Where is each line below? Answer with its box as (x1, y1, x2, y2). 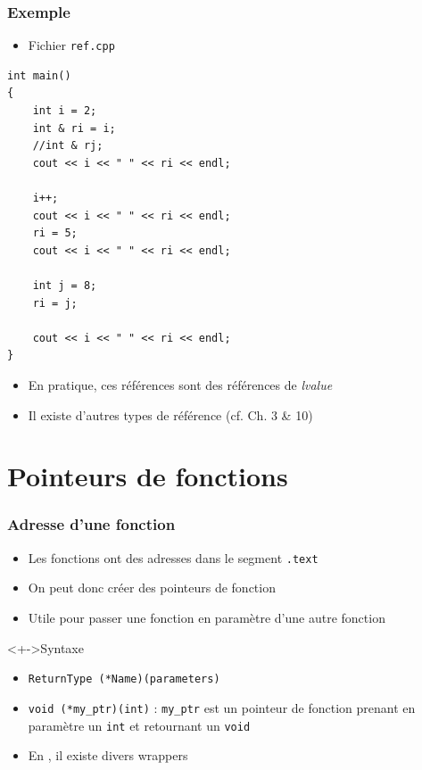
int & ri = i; (32, 121, 116, 135)
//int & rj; (32, 139, 103, 153)
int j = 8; (32, 279, 97, 292)
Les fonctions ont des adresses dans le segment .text (28, 548, 319, 567)
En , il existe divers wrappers (28, 746, 188, 765)
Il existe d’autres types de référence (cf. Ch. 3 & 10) (28, 405, 313, 424)
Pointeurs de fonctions (7, 458, 288, 494)
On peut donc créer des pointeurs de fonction (28, 578, 276, 597)
